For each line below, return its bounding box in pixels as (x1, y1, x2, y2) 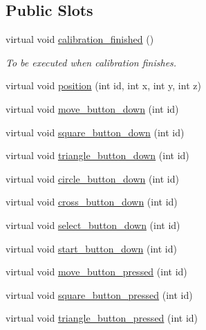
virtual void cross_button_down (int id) (6, 194, 178, 209)
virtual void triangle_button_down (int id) (6, 148, 189, 163)
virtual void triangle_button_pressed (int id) (6, 311, 198, 325)
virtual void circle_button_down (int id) (6, 171, 179, 185)
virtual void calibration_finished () (6, 32, 154, 46)
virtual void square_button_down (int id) (6, 125, 185, 139)
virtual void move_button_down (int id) (6, 101, 179, 116)
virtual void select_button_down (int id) (6, 217, 180, 232)
